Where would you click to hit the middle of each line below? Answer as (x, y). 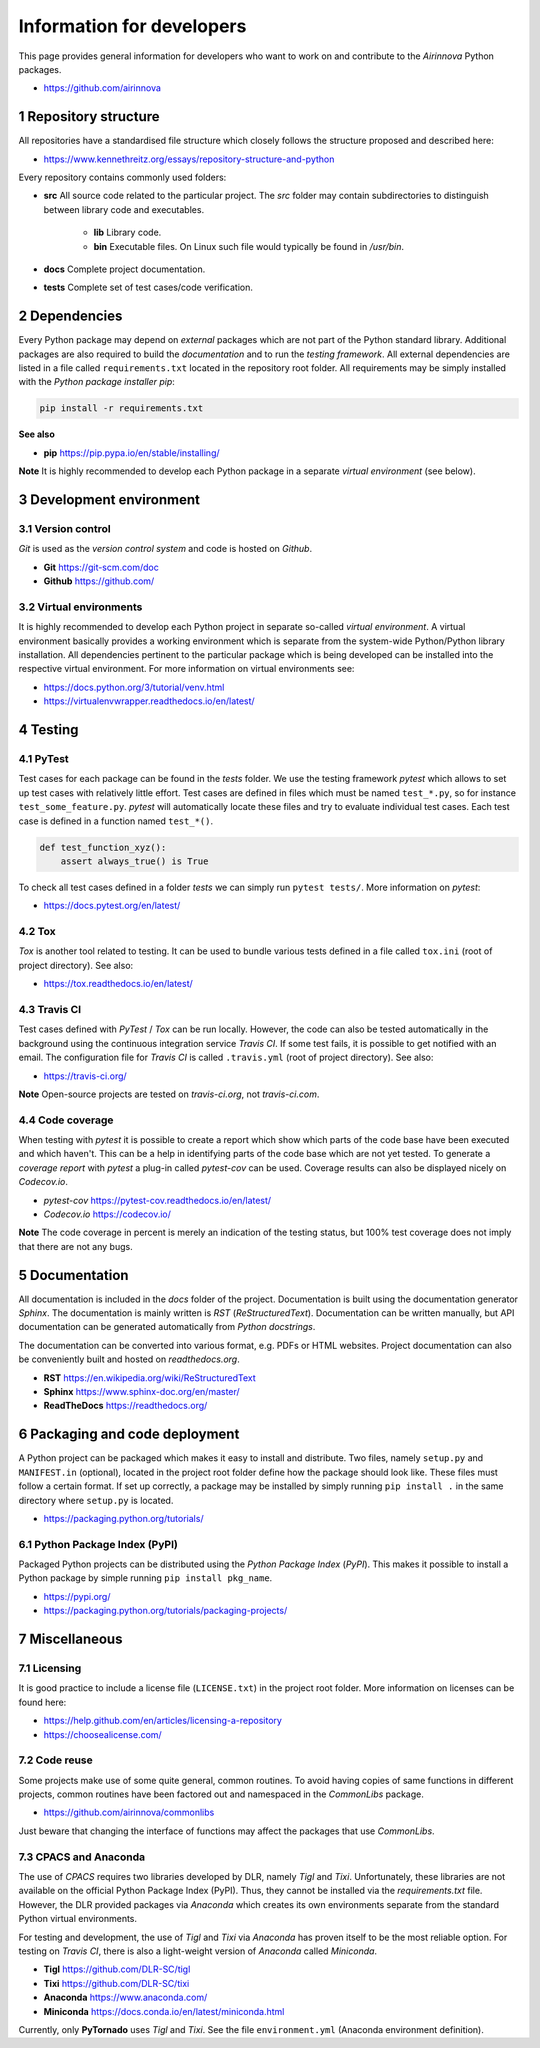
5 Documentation (73, 1275)
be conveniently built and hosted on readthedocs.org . (129, 1359)
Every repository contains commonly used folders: (122, 177)
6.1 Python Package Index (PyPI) (98, 1544)
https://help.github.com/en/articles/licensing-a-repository (162, 1721)
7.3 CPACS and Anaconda (81, 1857)
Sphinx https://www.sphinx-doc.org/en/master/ (141, 1392)
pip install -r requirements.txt (121, 408)
